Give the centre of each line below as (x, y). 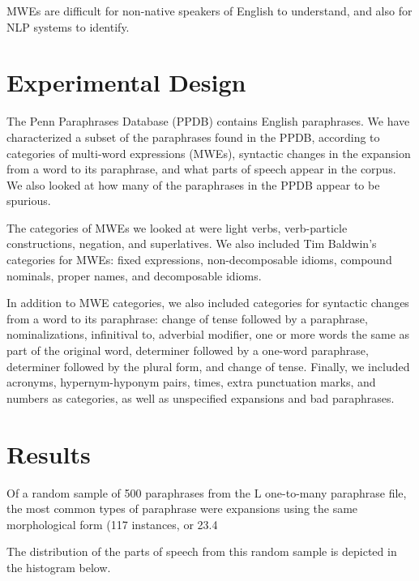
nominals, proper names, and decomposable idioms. (134, 275)
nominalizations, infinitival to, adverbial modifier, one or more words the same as (208, 334)
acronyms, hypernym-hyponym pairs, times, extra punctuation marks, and (191, 382)
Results (49, 453)
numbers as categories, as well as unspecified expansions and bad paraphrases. (201, 397)
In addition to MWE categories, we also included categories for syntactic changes (208, 303)
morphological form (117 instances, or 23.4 (112, 524)
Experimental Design (126, 82)
